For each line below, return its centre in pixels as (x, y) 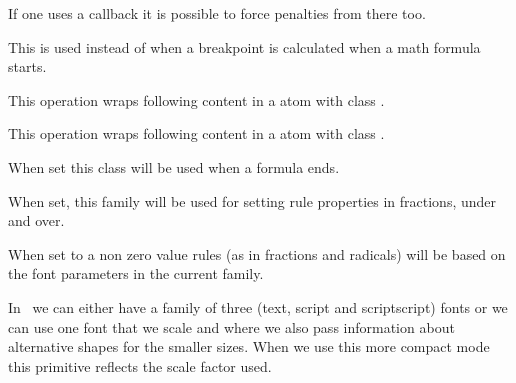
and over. (36, 220)
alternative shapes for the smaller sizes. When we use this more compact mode (249, 346)
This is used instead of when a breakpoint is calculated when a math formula (244, 46)
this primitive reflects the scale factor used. (140, 365)
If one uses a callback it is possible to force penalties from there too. (217, 13)
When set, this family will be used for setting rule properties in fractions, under (252, 200)
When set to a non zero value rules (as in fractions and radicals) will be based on (257, 253)
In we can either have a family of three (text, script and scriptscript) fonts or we (258, 306)
